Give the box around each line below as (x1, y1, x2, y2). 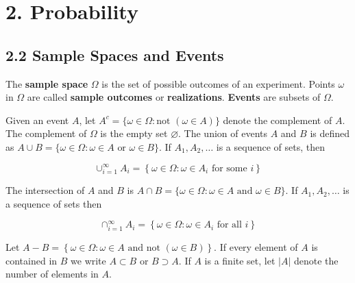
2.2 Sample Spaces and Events (5, 44, 224, 65)
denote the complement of (223, 112, 332, 127)
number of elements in (5, 267, 99, 281)
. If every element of (214, 240, 298, 254)
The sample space (5, 76, 88, 90)
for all (217, 220, 242, 230)
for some (211, 163, 247, 173)
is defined (310, 126, 350, 140)
